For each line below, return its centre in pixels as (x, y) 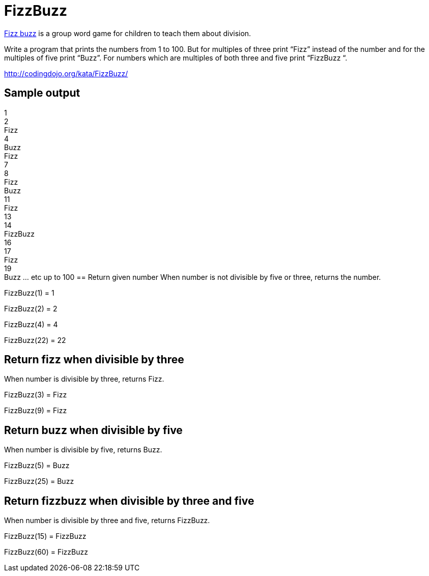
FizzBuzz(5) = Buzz (37, 466)
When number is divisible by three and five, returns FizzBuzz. (107, 521)
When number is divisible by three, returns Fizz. (84, 379)
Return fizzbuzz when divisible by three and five (129, 501)
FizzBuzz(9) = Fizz (36, 411)
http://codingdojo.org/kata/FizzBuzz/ (66, 73)
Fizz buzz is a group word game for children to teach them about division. (128, 33)
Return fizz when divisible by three (94, 360)
